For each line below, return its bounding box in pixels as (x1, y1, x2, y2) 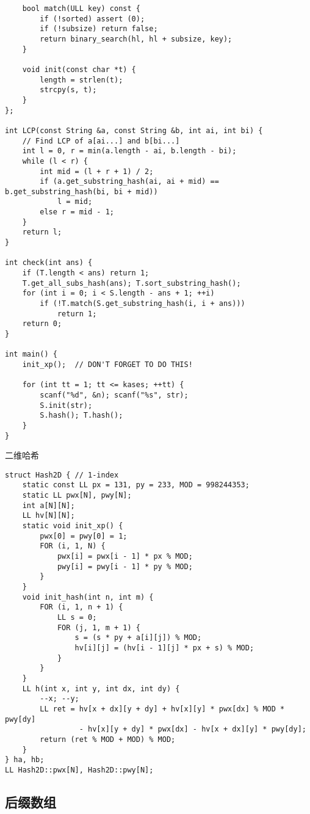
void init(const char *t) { (22, 65, 136, 74)
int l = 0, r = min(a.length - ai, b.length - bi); (22, 147, 237, 156)
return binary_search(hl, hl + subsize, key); (40, 34, 232, 43)
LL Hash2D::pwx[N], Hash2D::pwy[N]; (5, 765, 154, 774)
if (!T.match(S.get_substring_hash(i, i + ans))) (40, 299, 245, 308)
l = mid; (57, 197, 93, 206)
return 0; (22, 319, 62, 329)
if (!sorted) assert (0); (40, 14, 145, 23)
